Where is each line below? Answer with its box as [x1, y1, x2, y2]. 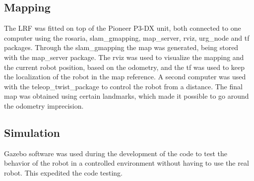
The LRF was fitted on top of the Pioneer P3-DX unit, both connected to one [4, 23, 241, 33]
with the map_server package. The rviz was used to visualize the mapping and [4, 52, 244, 62]
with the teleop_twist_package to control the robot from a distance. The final [4, 81, 243, 91]
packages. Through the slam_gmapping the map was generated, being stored [4, 42, 239, 53]
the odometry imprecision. [4, 100, 84, 111]
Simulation [4, 124, 61, 140]
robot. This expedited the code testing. [4, 167, 123, 178]
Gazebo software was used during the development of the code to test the [4, 148, 227, 158]
